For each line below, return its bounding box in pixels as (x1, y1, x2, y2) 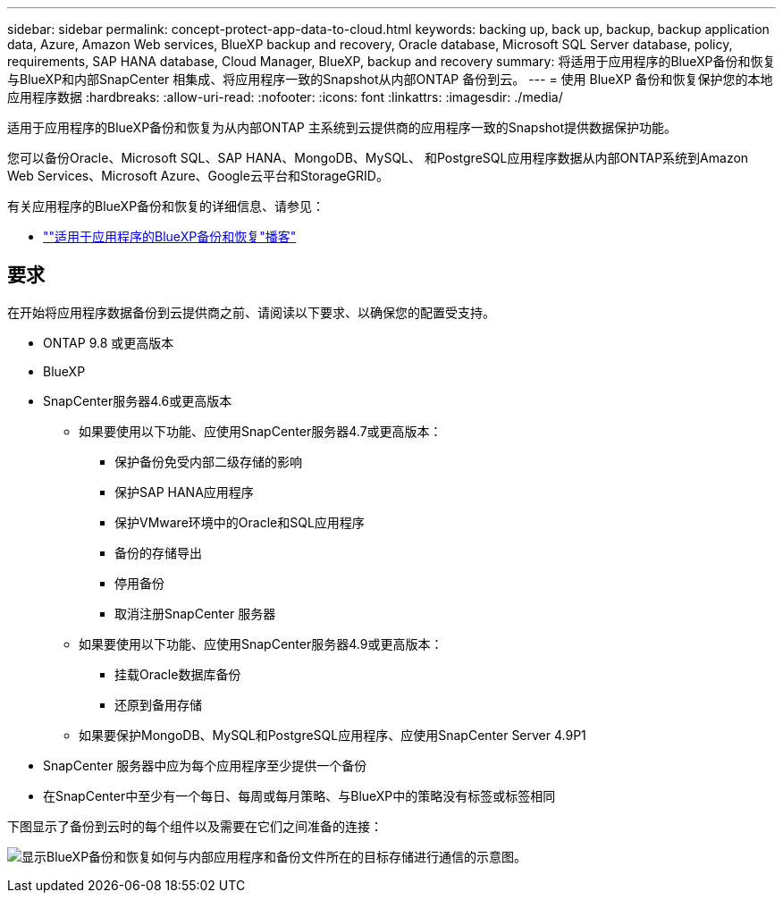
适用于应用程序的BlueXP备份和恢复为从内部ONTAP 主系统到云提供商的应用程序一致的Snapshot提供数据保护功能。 (7, 120, 678, 135)
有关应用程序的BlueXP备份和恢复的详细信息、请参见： (7, 198, 325, 214)
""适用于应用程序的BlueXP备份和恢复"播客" (43, 229, 297, 244)
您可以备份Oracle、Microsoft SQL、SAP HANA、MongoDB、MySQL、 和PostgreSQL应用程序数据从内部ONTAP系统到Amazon (7, 150, 749, 165)
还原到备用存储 (114, 696, 202, 712)
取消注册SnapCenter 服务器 (114, 605, 276, 621)
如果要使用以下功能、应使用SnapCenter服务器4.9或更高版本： (79, 635, 443, 652)
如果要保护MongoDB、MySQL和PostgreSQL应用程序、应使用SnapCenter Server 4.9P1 (79, 727, 586, 743)
